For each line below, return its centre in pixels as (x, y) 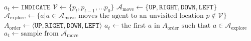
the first (134, 26)
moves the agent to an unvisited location (141, 16)
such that (196, 26)
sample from (40, 33)
